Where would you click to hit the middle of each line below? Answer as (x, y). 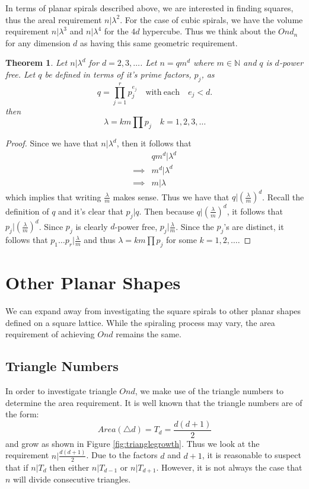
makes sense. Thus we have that (171, 196)
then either (69, 467)
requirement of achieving (50, 334)
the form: (22, 414)
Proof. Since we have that (52, 143)
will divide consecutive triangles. (72, 479)
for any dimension (38, 42)
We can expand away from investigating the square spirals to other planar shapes (153, 310)
